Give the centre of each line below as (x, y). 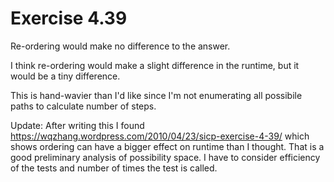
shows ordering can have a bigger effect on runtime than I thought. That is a (167, 146)
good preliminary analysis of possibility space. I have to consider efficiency (165, 157)
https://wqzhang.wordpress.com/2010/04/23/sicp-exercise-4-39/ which (160, 136)
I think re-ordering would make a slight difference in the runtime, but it (155, 65)
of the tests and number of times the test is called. (114, 168)
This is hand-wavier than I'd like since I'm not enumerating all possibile (156, 95)
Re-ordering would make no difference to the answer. (120, 46)
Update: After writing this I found (77, 125)
